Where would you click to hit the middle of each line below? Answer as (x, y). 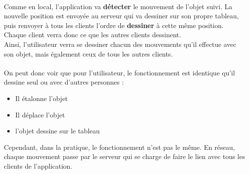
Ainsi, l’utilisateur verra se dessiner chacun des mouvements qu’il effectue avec (120, 44)
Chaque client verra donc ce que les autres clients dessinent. (93, 35)
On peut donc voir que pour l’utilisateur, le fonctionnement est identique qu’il (119, 72)
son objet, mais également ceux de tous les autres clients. (88, 53)
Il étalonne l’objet (42, 98)
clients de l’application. (38, 166)
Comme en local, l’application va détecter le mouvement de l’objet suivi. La (118, 6)
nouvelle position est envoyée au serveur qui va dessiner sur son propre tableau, (121, 16)
